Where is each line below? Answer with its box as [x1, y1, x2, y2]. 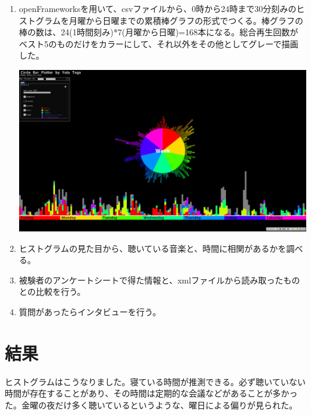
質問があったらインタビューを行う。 [19, 306, 161, 318]
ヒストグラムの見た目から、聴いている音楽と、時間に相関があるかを [19, 242, 286, 254]
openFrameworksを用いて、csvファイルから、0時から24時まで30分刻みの [19, 2, 297, 14]
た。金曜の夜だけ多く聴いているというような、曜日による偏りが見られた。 [5, 398, 298, 411]
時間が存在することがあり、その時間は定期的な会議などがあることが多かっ [5, 387, 298, 399]
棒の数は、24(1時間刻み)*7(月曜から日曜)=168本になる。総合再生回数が [19, 26, 298, 38]
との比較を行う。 [19, 285, 86, 298]
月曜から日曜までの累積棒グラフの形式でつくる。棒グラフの [69, 14, 304, 26]
